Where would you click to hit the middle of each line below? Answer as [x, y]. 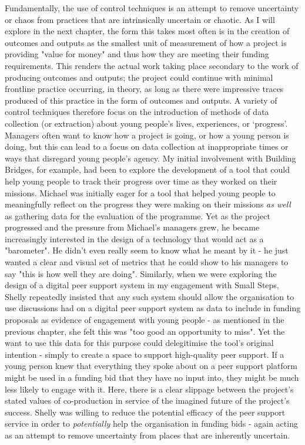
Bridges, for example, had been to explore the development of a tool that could [147, 169]
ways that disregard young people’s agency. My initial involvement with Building [150, 158]
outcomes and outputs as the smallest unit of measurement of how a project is [146, 42]
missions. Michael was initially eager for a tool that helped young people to [140, 192]
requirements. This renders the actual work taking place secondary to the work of [152, 65]
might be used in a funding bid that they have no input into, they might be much [152, 377]
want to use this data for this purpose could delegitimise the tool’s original [139, 343]
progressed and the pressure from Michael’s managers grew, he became [132, 227]
